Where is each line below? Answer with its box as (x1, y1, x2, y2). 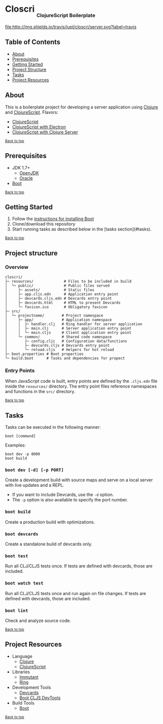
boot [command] (5, 434, 36, 439)
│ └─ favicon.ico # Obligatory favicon (5, 305, 108, 310)
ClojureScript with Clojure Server (12, 129, 78, 135)
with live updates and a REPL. (5, 482, 65, 488)
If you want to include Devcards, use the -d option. (12, 492, 114, 497)
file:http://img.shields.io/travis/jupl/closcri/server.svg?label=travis (5, 24, 137, 30)
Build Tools (12, 700, 35, 706)
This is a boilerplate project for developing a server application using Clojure (5, 104, 158, 110)
